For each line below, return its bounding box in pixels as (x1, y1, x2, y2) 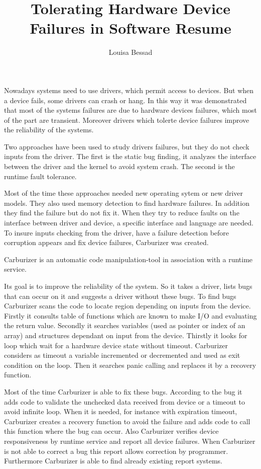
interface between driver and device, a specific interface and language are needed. (4, 217, 253, 228)
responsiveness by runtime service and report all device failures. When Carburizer (4, 435, 255, 446)
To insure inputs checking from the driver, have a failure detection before (4, 227, 229, 238)
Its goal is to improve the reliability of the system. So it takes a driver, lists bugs (4, 281, 252, 291)
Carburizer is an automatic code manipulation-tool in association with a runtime (4, 254, 253, 264)
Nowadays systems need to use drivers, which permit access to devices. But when (4, 85, 254, 95)
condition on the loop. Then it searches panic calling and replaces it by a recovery (4, 359, 256, 370)
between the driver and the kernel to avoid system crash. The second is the (4, 161, 235, 172)
